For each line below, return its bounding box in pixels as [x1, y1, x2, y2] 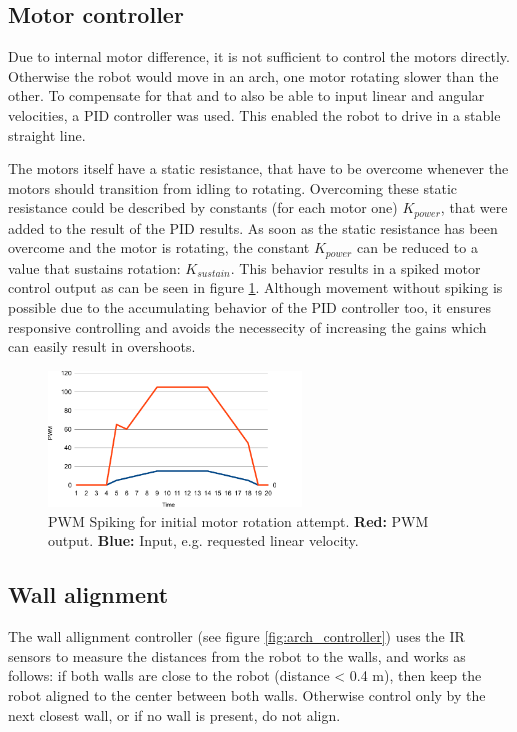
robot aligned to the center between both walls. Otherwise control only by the [8, 685, 486, 706]
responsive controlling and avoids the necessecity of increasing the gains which [8, 316, 487, 337]
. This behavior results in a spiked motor [230, 257, 481, 278]
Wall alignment [8, 579, 169, 610]
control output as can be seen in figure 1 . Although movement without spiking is [8, 277, 503, 298]
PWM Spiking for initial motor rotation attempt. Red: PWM [48, 510, 429, 531]
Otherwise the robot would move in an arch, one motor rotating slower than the [8, 65, 499, 86]
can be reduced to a [356, 237, 478, 258]
